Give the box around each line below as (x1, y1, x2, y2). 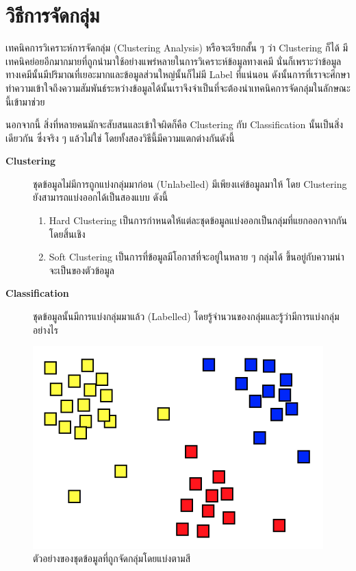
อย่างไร (33, 322, 58, 337)
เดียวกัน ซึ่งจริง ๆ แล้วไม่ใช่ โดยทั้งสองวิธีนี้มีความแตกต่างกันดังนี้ (5, 130, 235, 145)
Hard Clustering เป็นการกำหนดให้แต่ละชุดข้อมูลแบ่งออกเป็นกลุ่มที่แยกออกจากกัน (49, 213, 347, 228)
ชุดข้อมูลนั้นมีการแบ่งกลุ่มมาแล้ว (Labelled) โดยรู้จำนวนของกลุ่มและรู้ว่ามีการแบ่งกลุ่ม (33, 309, 340, 324)
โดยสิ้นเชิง (49, 226, 86, 241)
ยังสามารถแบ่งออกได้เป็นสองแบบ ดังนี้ (33, 190, 168, 204)
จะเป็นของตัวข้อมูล (49, 263, 114, 277)
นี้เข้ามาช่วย (5, 94, 45, 108)
